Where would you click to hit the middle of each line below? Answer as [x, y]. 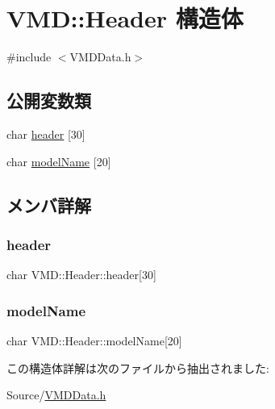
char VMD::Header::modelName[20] [94, 340]
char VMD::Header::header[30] [81, 275]
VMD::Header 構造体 [125, 18]
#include [29, 57]
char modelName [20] [59, 161]
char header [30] [46, 134]
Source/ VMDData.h [56, 395]
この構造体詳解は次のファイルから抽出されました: [138, 367]
